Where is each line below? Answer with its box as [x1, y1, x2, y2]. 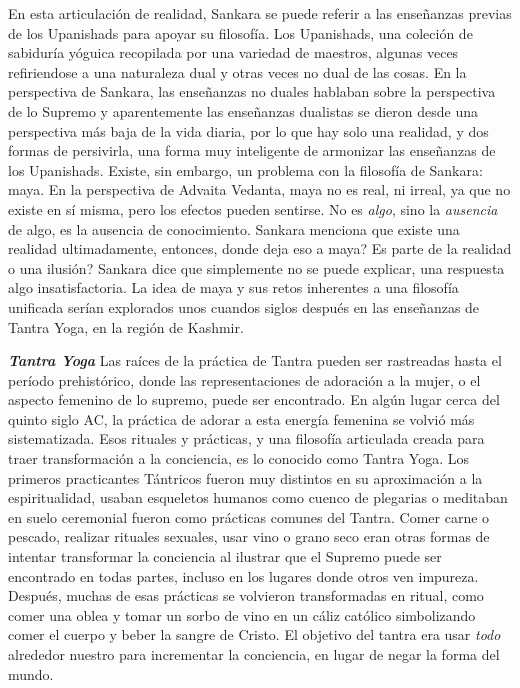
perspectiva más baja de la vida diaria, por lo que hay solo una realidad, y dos [8, 120, 489, 141]
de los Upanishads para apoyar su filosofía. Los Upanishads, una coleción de [8, 22, 473, 43]
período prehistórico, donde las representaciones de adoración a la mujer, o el [8, 369, 481, 390]
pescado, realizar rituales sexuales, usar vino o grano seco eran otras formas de [8, 526, 490, 547]
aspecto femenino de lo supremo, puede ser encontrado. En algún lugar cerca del [8, 389, 500, 410]
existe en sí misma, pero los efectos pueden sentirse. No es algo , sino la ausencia [8, 198, 498, 219]
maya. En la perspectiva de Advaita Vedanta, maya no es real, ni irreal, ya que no [8, 179, 511, 200]
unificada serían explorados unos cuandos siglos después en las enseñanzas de [8, 296, 480, 317]
